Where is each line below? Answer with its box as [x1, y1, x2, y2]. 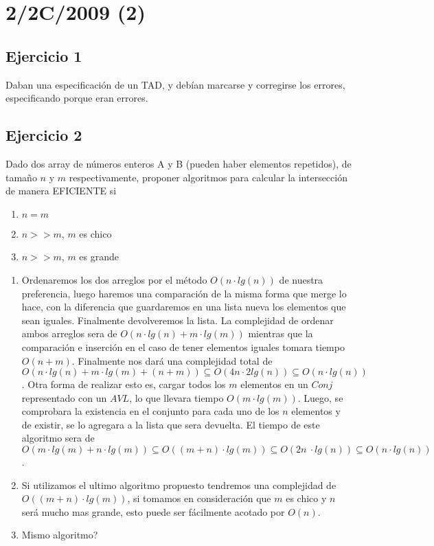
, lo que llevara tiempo [129, 390, 224, 405]
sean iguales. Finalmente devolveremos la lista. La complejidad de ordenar [21, 312, 334, 327]
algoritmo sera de [21, 431, 95, 445]
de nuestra [279, 272, 323, 286]
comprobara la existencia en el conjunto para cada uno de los [21, 404, 279, 418]
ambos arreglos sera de [21, 326, 117, 341]
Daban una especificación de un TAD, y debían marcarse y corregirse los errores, [5, 77, 345, 91]
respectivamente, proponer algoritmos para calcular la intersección [69, 170, 347, 184]
